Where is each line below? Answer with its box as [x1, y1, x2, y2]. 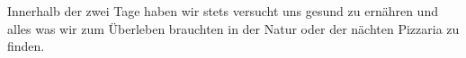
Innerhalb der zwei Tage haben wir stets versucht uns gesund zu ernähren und [7, 2, 438, 20]
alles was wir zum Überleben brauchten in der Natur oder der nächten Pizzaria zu [7, 19, 460, 37]
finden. [7, 37, 45, 55]
